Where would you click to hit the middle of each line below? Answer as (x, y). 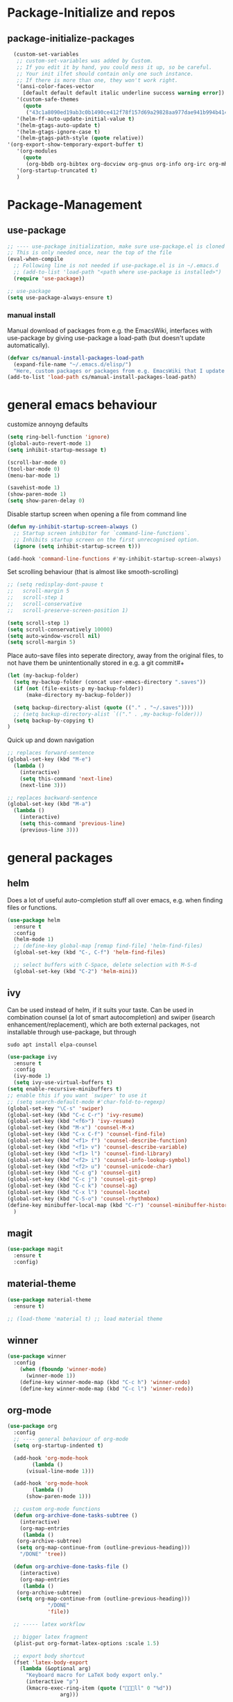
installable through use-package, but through (72, 1031)
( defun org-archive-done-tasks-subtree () (76, 1515)
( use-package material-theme (49, 1299)
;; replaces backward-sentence (52, 798)
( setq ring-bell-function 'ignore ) (59, 437)
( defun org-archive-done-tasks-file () (71, 1567)
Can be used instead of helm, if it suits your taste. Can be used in (101, 1010)
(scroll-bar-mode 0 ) (37, 462)
